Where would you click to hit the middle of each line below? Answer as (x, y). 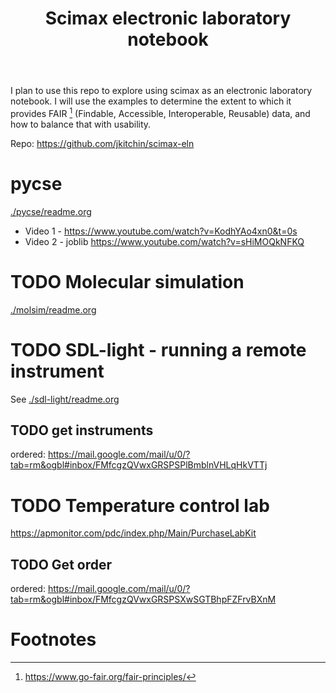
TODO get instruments (82, 430)
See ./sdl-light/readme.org (65, 399)
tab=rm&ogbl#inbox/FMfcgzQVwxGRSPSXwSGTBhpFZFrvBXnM (143, 599)
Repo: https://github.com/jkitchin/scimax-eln (102, 143)
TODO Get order (61, 564)
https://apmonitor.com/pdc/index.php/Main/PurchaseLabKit (133, 533)
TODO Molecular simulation (127, 281)
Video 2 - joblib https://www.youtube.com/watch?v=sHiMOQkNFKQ (164, 241)
